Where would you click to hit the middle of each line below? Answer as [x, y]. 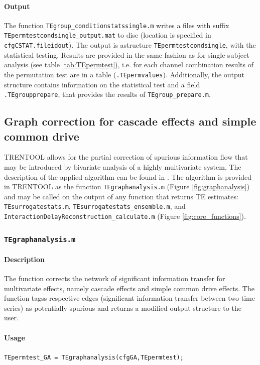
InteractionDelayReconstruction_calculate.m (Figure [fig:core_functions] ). [125, 216]
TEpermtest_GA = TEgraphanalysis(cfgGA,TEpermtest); [94, 357]
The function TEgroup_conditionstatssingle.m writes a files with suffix [117, 25]
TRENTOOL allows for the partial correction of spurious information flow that [126, 157]
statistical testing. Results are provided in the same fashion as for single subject [127, 54]
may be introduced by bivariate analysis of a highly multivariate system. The [123, 167]
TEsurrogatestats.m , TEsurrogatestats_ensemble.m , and [95, 206]
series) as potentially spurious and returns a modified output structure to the [123, 308]
